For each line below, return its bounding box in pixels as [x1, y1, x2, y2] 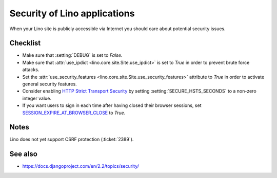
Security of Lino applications [9, 8, 135, 19]
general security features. [22, 81, 77, 87]
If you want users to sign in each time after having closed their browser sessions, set [22, 102, 202, 108]
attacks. [22, 66, 39, 73]
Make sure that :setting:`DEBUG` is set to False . [22, 52, 123, 58]
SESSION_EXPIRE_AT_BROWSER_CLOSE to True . [22, 109, 126, 116]
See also [9, 150, 38, 159]
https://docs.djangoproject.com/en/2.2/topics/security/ [22, 163, 140, 169]
